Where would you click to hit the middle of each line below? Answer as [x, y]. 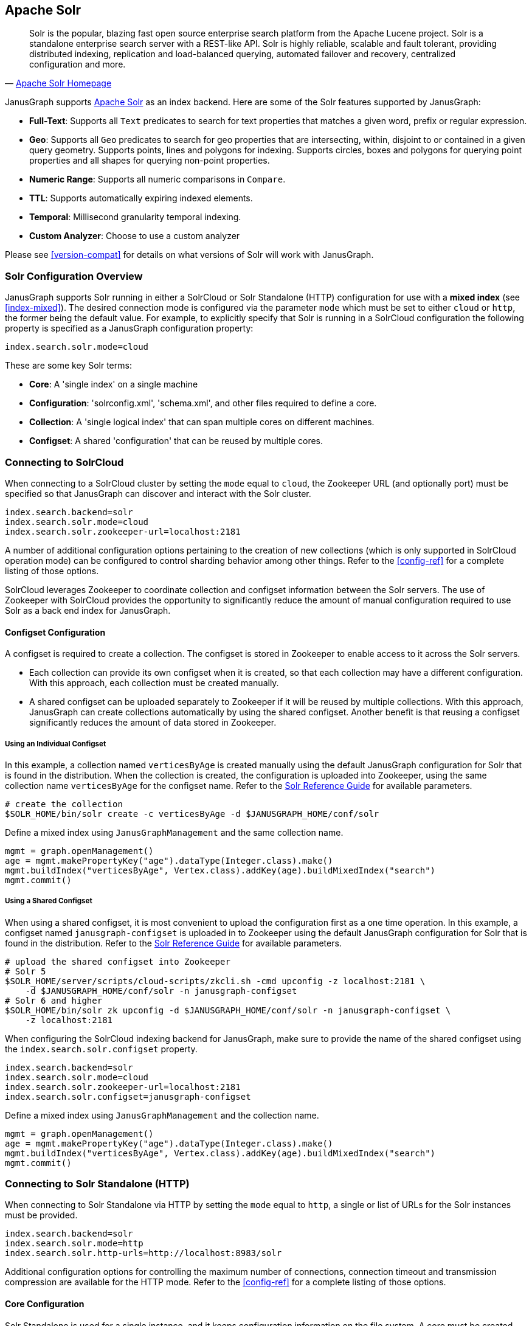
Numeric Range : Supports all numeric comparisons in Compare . [157, 179]
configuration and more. [78, 64]
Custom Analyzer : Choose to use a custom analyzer [135, 236]
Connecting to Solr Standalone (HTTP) [97, 1184]
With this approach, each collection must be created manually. [154, 683]
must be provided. [41, 1215]
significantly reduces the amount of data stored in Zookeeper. [153, 723]
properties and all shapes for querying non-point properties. [150, 161]
